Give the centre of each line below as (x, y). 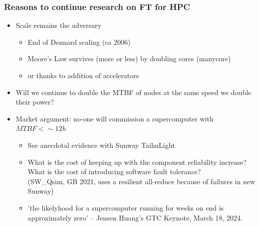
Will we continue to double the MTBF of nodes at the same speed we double (133, 92)
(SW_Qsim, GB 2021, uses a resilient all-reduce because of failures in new (141, 181)
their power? (35, 102)
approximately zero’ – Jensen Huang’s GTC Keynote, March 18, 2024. (135, 217)
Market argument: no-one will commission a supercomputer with (115, 118)
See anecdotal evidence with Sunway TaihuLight (101, 145)
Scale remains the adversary (58, 25)
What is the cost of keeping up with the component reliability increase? (137, 162)
